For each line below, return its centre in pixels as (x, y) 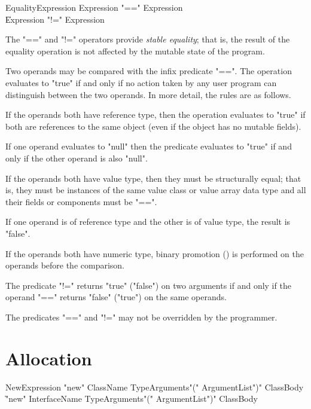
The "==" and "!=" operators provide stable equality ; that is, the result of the (148, 39)
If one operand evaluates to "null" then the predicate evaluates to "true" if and (149, 146)
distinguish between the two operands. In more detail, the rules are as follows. (148, 94)
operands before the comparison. (65, 265)
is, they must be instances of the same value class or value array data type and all (156, 190)
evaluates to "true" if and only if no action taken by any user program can (141, 82)
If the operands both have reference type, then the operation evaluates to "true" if (155, 115)
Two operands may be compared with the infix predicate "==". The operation (149, 71)
